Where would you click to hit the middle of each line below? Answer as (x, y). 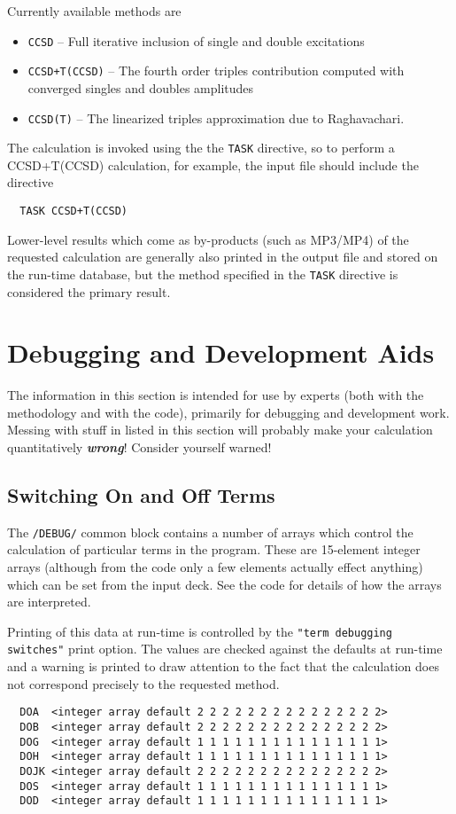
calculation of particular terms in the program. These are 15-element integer (214, 549)
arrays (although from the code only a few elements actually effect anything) (215, 567)
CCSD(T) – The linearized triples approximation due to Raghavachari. (216, 117)
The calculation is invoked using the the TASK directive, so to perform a (201, 148)
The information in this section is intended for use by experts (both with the (216, 395)
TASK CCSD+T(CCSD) (74, 211)
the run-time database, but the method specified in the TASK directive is (203, 274)
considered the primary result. (89, 291)
